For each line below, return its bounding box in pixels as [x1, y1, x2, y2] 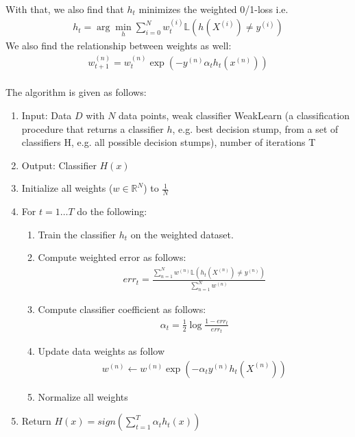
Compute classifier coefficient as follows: [38, 302, 206, 316]
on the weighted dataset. [130, 227, 234, 241]
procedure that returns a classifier [21, 121, 164, 136]
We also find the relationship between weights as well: [5, 38, 232, 53]
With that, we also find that [5, 2, 124, 16]
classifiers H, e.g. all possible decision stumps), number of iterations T [21, 135, 316, 149]
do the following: [77, 204, 147, 218]
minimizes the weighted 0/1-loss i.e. [138, 2, 289, 16]
